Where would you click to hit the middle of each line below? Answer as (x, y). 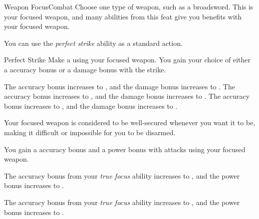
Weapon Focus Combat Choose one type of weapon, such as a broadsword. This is (129, 6)
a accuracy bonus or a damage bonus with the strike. (85, 69)
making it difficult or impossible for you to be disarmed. (90, 132)
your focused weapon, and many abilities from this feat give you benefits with (123, 16)
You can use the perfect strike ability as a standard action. (93, 43)
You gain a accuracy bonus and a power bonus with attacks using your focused (125, 149)
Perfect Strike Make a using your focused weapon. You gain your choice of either (128, 60)
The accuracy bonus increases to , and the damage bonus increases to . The (120, 86)
